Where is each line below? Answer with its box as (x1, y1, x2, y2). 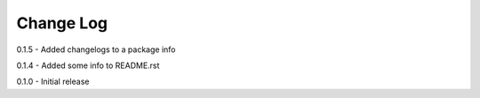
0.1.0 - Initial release (16, 76, 90, 87)
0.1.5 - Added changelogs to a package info (16, 44, 176, 55)
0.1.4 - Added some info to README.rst (16, 60, 160, 71)
